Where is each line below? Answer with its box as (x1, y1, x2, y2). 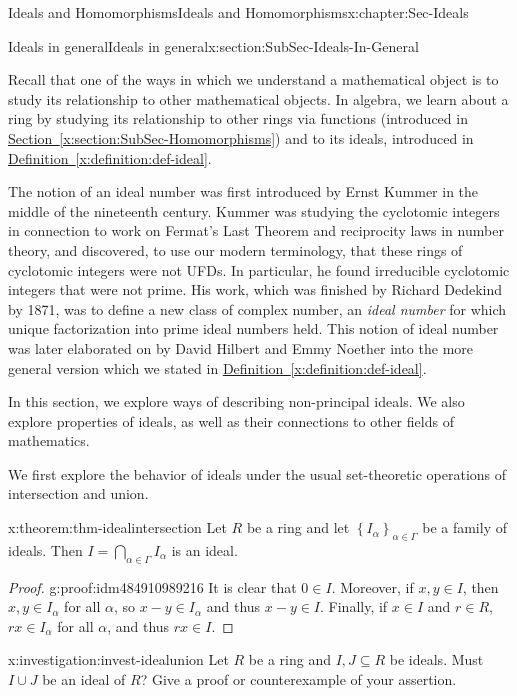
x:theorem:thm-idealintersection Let (8, 517, 227, 538)
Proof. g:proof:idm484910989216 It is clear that (8, 576, 297, 597)
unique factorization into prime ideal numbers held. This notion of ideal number (8, 318, 499, 339)
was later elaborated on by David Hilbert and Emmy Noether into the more (8, 337, 473, 358)
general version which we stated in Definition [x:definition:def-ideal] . (8, 357, 427, 378)
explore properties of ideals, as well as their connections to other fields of (8, 410, 454, 431)
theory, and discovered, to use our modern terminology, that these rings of (8, 239, 463, 260)
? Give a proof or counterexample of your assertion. (140, 669, 457, 690)
